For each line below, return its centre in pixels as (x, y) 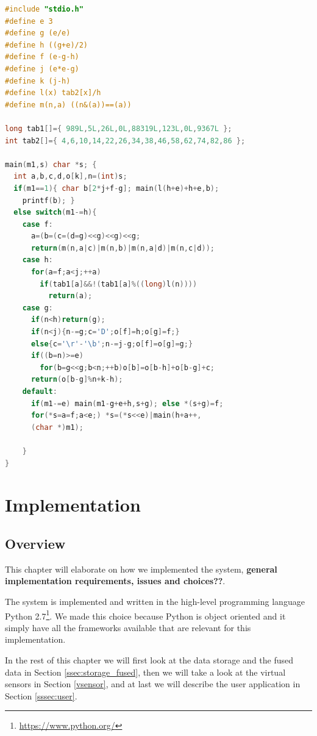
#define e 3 (29, 21)
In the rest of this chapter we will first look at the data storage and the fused (149, 659)
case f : (37, 224)
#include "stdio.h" (44, 9)
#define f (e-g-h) (42, 57)
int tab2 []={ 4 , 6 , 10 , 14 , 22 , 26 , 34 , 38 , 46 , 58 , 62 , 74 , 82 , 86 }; (125, 141)
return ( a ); (70, 296)
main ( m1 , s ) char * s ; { (51, 164)
